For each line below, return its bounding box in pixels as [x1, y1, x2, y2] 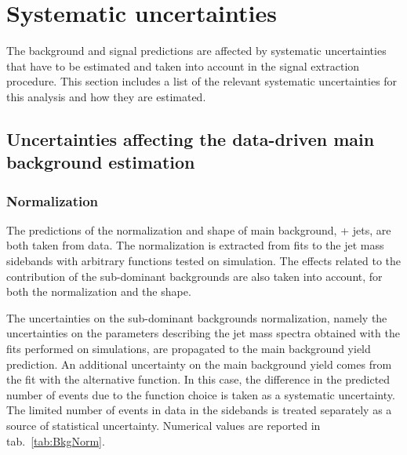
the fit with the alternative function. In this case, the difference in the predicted [6, 371, 391, 388]
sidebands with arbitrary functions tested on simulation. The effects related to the [6, 253, 402, 269]
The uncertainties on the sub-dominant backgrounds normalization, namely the [6, 309, 387, 326]
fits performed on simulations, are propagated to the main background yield [6, 340, 371, 357]
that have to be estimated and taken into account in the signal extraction [6, 57, 360, 74]
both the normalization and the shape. [6, 283, 191, 300]
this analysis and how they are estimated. [6, 88, 206, 104]
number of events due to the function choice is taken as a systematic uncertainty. [6, 386, 395, 402]
